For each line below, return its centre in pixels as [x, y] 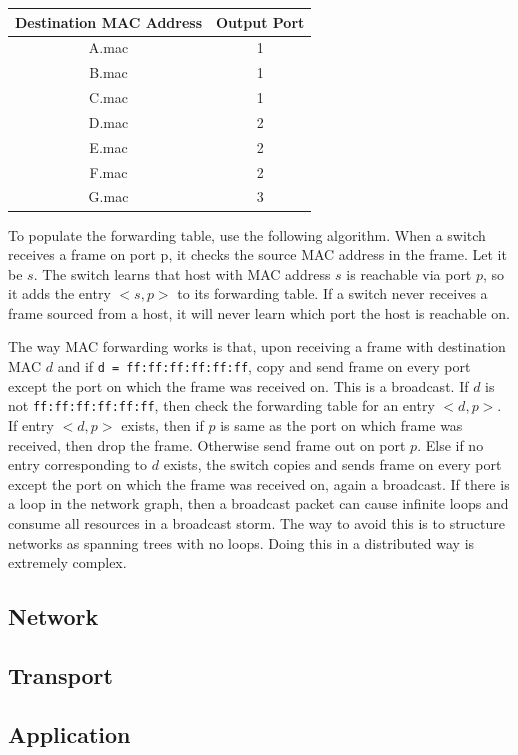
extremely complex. [67, 562]
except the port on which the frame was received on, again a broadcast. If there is [259, 483]
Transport [60, 674]
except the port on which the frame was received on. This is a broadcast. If [238, 385]
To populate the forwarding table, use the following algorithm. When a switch [247, 234]
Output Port [260, 21]
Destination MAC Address [108, 21]
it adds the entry [59, 293]
